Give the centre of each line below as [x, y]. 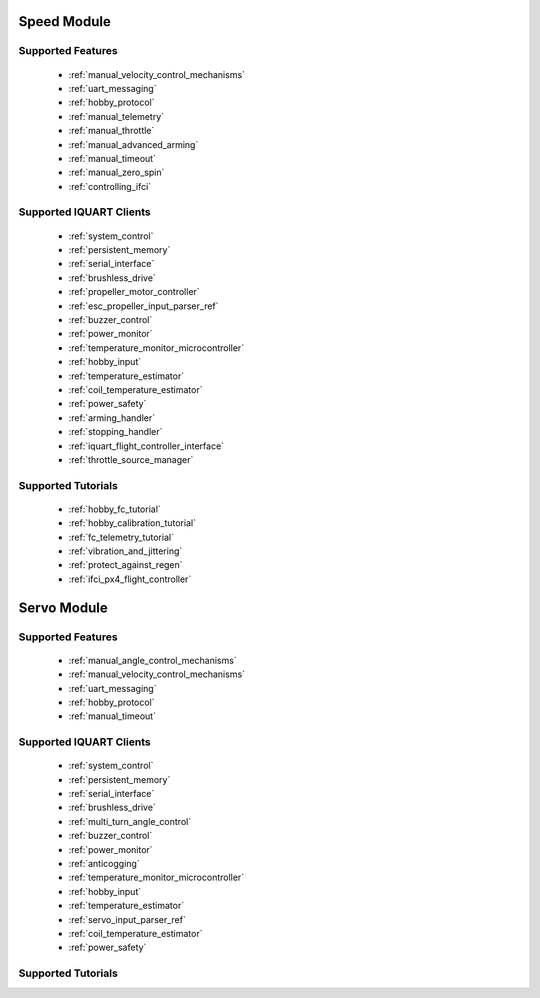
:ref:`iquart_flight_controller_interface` [146, 446]
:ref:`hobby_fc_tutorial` [115, 509]
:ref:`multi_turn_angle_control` [130, 821]
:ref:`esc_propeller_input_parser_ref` [143, 306]
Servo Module [63, 607]
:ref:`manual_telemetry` [116, 116]
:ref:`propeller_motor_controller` [134, 292]
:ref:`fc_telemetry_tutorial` [121, 537]
